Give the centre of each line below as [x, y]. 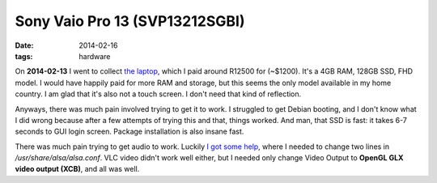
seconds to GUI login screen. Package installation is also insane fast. [129, 132]
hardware [95, 56]
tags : [24, 56]
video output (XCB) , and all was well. [77, 169]
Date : [24, 45]
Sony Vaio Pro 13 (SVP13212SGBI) [130, 21]
